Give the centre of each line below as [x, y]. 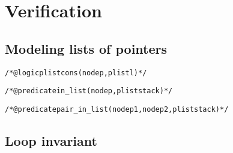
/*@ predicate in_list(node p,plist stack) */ [89, 91]
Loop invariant [51, 140]
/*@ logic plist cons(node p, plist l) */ [76, 73]
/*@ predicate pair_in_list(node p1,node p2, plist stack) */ [117, 109]
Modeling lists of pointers [86, 48]
